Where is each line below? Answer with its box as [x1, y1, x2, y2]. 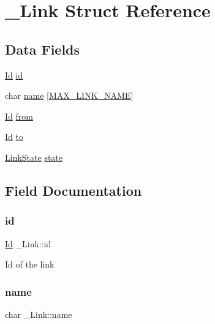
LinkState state [5, 150, 63, 163]
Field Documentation [5, 180, 142, 199]
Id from [5, 109, 33, 122]
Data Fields [5, 39, 80, 58]
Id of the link [5, 258, 55, 271]
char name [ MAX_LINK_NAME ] [5, 89, 134, 102]
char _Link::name [5, 307, 72, 320]
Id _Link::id [5, 237, 51, 250]
